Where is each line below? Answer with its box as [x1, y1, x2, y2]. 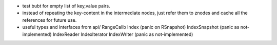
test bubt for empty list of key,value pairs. [22, 3, 110, 9]
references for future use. [22, 17, 77, 23]
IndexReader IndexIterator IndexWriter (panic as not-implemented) [52, 31, 193, 37]
